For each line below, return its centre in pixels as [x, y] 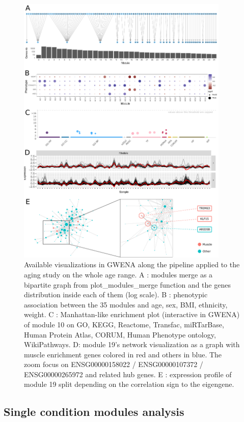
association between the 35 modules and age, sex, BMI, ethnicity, [126, 304]
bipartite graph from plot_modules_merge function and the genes [127, 284]
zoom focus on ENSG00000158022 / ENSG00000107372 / [114, 364]
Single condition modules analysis [94, 412]
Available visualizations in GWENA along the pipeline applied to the [132, 264]
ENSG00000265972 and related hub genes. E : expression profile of [128, 374]
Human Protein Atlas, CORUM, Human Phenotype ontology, [120, 334]
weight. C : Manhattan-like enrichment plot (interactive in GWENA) [132, 314]
